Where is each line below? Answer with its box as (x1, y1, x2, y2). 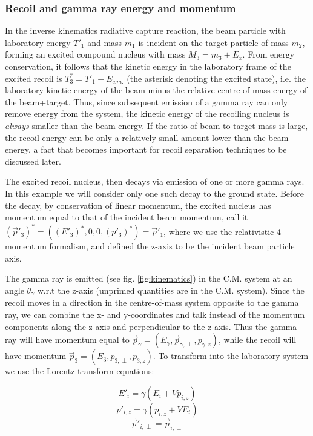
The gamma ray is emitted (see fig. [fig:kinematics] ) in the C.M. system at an (5, 272, 292, 285)
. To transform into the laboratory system (153, 349, 309, 362)
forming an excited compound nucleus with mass (5, 48, 186, 61)
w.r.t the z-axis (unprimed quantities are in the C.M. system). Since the (37, 284, 305, 296)
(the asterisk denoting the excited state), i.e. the (127, 71, 306, 84)
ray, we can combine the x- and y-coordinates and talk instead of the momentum (5, 308, 305, 321)
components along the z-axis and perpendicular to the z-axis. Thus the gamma (5, 320, 297, 332)
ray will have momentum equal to (5, 333, 130, 346)
